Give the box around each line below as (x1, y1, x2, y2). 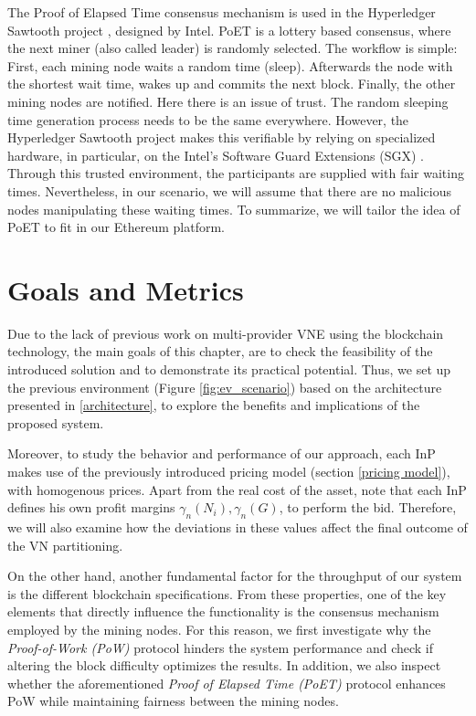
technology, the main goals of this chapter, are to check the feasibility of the (7, 342, 433, 361)
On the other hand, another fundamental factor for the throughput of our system (7, 566, 462, 585)
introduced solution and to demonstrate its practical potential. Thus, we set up (7, 360, 451, 379)
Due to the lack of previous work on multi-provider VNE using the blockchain (7, 323, 444, 342)
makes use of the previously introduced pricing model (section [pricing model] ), (7, 462, 450, 480)
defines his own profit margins (7, 498, 175, 517)
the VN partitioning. (7, 535, 123, 554)
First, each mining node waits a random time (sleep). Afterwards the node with (7, 56, 453, 75)
